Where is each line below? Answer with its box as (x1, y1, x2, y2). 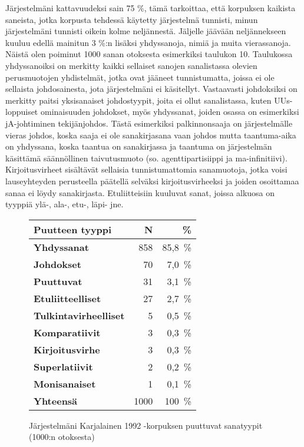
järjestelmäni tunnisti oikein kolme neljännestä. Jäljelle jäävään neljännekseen (5, 25, 286, 37)
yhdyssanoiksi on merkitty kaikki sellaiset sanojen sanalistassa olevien (5, 59, 257, 71)
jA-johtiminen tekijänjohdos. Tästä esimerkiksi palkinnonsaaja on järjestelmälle (5, 117, 293, 129)
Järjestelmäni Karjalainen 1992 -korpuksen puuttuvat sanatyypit (29, 419, 263, 431)
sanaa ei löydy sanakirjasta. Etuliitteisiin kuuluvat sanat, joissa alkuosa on (5, 186, 275, 198)
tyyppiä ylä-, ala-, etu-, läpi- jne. (5, 198, 124, 210)
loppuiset (5, 105, 38, 118)
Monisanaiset (34, 376, 96, 390)
